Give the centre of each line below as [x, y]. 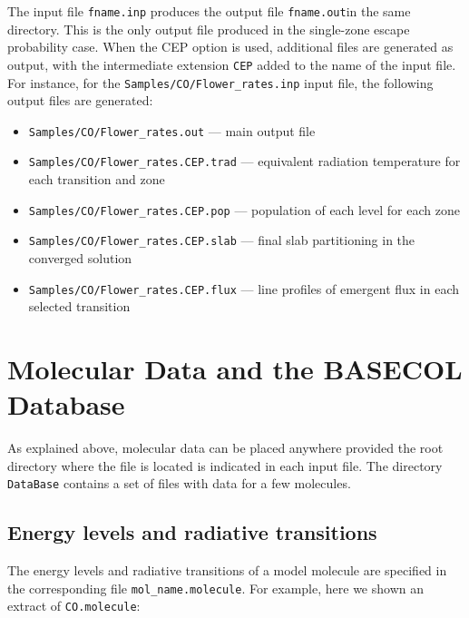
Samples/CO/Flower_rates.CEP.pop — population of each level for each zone [244, 209]
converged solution [80, 257]
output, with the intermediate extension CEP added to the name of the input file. [232, 64]
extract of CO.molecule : [74, 606]
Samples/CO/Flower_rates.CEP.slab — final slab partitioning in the [222, 240]
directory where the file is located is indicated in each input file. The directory [225, 465]
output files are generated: [80, 100]
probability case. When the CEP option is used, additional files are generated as [230, 47]
